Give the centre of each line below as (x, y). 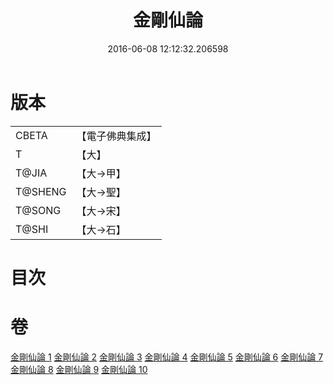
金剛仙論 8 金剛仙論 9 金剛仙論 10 (79, 369)
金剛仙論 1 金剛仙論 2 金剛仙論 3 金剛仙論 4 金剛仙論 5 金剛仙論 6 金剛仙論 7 (167, 357)
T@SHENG (41, 191)
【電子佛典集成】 (116, 136)
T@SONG (38, 210)
